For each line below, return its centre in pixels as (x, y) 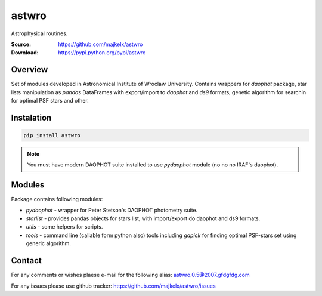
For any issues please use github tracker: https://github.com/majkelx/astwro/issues (113, 286)
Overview (30, 70)
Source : (21, 44)
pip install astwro (52, 135)
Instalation (31, 117)
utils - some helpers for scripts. (64, 227)
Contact (26, 260)
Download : (25, 53)
